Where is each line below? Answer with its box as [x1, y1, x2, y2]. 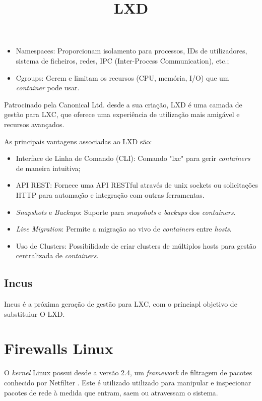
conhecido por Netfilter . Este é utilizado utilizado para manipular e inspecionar [4, 377, 251, 387]
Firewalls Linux [4, 338, 113, 359]
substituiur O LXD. [4, 308, 65, 319]
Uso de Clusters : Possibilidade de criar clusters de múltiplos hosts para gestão [16, 240, 256, 251]
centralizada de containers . [16, 250, 99, 261]
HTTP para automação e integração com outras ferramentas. [16, 189, 205, 200]
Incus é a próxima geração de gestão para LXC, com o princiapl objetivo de [4, 299, 237, 309]
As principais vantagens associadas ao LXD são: [4, 136, 152, 146]
